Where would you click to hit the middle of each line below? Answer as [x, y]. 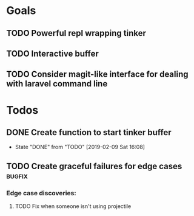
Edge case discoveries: [42, 193]
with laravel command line [57, 84]
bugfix [17, 176]
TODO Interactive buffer [52, 53]
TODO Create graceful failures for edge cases [94, 166]
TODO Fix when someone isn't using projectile [73, 206]
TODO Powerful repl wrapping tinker [76, 33]
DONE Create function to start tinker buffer [89, 132]
